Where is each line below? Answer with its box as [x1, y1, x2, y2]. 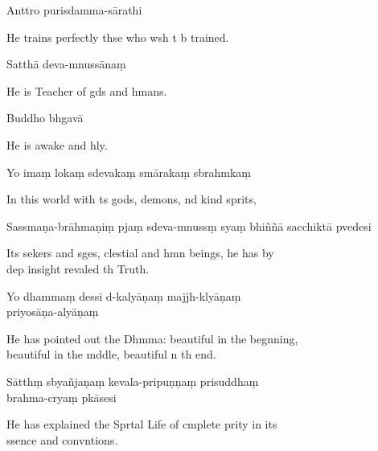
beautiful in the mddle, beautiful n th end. [6, 346, 216, 363]
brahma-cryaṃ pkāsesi [6, 388, 117, 405]
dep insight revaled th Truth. [6, 260, 150, 277]
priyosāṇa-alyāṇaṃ [6, 303, 99, 320]
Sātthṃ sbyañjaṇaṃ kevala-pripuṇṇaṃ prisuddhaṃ [6, 372, 259, 389]
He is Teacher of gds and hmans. [6, 82, 167, 99]
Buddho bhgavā [6, 109, 84, 126]
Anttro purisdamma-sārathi [6, 2, 142, 18]
